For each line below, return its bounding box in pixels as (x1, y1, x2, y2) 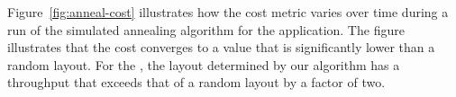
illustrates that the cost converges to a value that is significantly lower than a (7, 38, 435, 57)
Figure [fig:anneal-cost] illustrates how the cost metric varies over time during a (7, 3, 449, 21)
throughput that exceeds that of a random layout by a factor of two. (7, 73, 386, 92)
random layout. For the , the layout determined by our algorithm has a (7, 55, 400, 74)
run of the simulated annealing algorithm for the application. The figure (7, 20, 405, 39)
